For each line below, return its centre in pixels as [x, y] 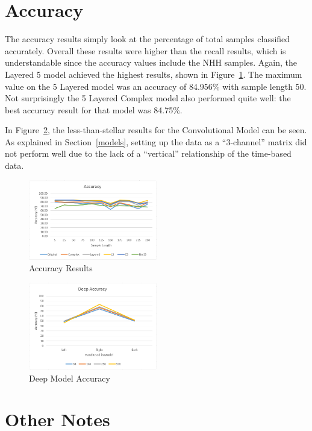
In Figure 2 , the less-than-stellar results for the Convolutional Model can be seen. [156, 130]
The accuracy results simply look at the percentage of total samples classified [148, 39]
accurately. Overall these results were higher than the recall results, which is [145, 50]
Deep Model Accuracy [70, 378]
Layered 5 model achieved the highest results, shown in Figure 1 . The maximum [154, 74]
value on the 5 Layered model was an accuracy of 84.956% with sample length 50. [156, 86]
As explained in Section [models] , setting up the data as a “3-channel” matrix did [156, 141]
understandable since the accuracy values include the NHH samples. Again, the [151, 62]
